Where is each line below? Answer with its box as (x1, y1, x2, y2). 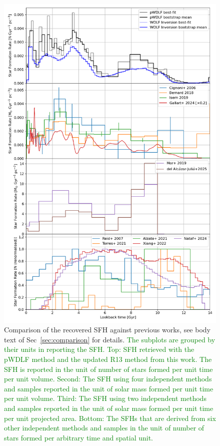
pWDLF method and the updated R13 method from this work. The (4, 353, 212, 364)
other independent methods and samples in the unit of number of (4, 422, 204, 433)
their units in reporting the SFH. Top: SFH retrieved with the (4, 344, 194, 354)
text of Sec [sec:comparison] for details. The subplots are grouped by (4, 334, 215, 344)
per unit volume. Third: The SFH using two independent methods (4, 393, 206, 403)
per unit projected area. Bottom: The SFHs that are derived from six (4, 412, 216, 423)
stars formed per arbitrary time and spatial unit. (4, 432, 153, 442)
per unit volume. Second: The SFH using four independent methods (4, 373, 212, 384)
